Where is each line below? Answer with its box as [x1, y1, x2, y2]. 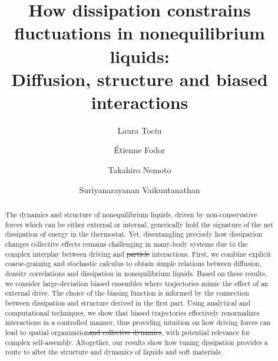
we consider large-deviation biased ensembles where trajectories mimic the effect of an [5, 278, 269, 288]
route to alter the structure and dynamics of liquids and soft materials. [5, 347, 223, 357]
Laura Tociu [117, 124, 162, 136]
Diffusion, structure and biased [11, 67, 268, 91]
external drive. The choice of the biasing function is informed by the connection [5, 288, 249, 298]
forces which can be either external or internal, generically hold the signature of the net [5, 219, 273, 229]
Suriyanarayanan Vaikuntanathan [79, 183, 200, 196]
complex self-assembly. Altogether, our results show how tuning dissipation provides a [5, 337, 268, 347]
